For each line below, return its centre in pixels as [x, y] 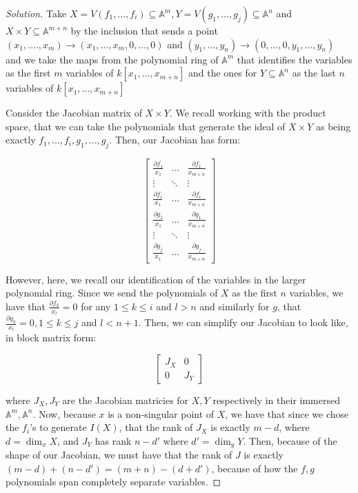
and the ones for [223, 73]
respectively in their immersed [276, 400]
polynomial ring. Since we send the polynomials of [112, 293]
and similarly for [235, 306]
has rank [113, 440]
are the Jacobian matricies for [126, 400]
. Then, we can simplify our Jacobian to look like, [243, 322]
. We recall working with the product [248, 113]
